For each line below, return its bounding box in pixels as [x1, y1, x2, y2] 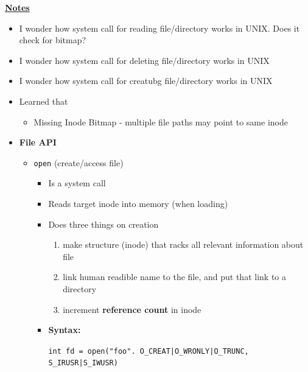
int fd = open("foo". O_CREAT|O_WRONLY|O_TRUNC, [48, 346, 249, 356]
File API [19, 136, 57, 149]
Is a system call [48, 177, 106, 189]
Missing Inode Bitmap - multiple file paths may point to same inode [33, 115, 288, 128]
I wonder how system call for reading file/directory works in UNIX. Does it [19, 21, 300, 34]
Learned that [19, 94, 68, 107]
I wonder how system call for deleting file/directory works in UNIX [19, 54, 270, 66]
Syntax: [48, 323, 81, 336]
